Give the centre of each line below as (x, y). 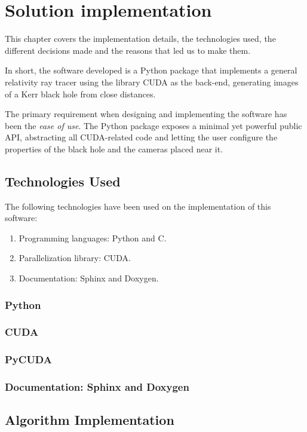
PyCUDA (28, 359)
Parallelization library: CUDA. (75, 258)
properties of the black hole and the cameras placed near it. (114, 148)
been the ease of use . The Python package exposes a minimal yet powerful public (153, 125)
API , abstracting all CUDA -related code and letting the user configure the (141, 137)
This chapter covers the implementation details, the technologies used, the (140, 39)
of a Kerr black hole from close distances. (80, 94)
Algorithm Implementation (90, 420)
